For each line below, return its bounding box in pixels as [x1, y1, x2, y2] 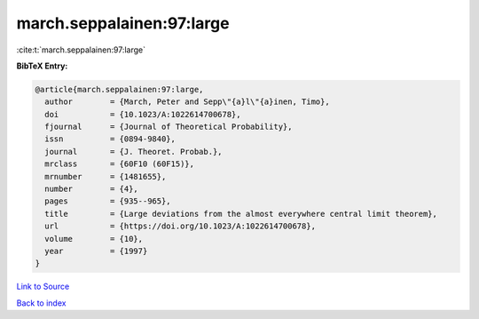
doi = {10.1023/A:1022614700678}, [44, 109, 241, 119]
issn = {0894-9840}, [44, 134, 177, 144]
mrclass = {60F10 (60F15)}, [44, 159, 195, 169]
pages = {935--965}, [44, 196, 172, 206]
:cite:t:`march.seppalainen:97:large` [16, 44, 146, 55]
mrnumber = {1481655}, [44, 171, 167, 181]
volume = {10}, [44, 234, 144, 243]
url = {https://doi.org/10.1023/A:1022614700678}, [44, 221, 317, 231]
